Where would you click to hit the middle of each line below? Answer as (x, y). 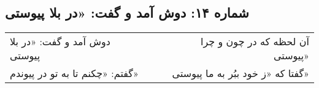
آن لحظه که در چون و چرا (255, 42)
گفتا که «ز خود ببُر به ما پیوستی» (240, 73)
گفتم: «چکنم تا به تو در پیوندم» (74, 73)
